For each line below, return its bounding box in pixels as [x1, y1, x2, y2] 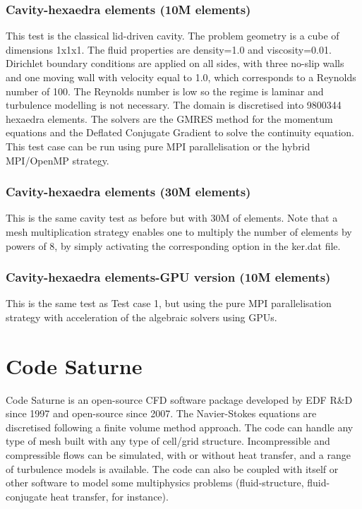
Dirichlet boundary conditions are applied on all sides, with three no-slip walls [6, 56, 344, 71]
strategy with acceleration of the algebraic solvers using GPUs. [6, 309, 277, 324]
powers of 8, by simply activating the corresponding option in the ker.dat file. [6, 238, 341, 253]
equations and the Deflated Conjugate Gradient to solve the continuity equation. [6, 125, 355, 140]
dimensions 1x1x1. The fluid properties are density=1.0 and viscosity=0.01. [6, 42, 332, 56]
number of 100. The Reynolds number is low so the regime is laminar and [6, 83, 324, 98]
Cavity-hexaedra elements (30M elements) [6, 183, 251, 200]
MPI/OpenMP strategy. [6, 152, 109, 167]
